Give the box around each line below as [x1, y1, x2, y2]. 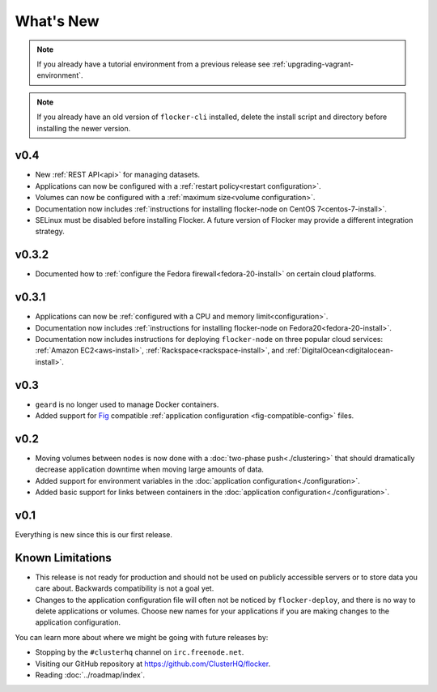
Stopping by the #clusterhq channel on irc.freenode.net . [35, 647, 244, 657]
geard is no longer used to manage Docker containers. [35, 399, 219, 409]
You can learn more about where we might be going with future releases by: [15, 632, 269, 642]
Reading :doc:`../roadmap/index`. [35, 670, 146, 680]
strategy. [35, 227, 65, 237]
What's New [15, 12, 100, 30]
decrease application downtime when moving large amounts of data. [35, 464, 265, 474]
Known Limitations [15, 551, 112, 565]
